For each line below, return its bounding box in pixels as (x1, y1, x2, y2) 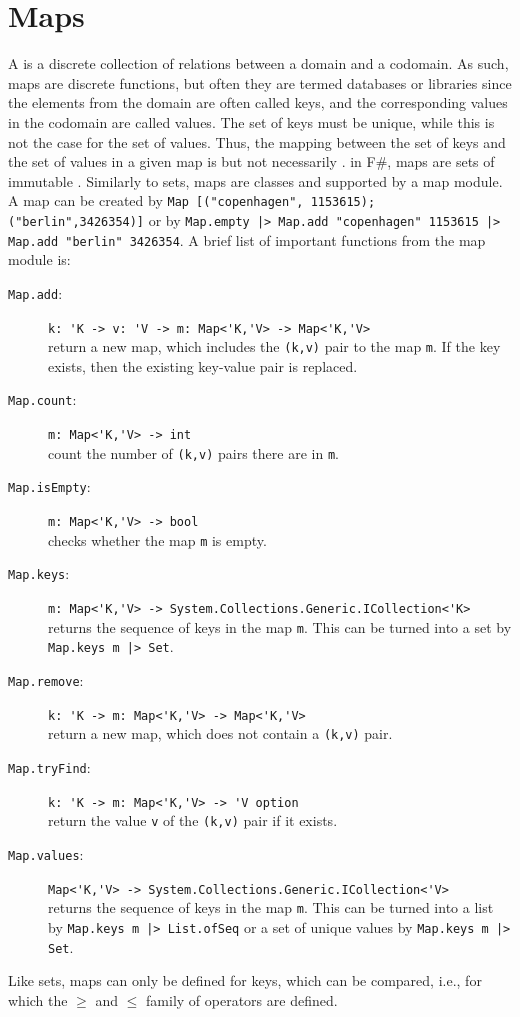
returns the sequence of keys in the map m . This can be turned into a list (48, 897, 494, 918)
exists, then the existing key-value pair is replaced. (48, 355, 358, 376)
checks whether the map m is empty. (48, 529, 267, 550)
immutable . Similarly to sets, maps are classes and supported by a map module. (8, 170, 503, 191)
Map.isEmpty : (8, 476, 91, 497)
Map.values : (8, 843, 84, 864)
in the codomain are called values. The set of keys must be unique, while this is (8, 111, 495, 132)
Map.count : (8, 389, 77, 410)
